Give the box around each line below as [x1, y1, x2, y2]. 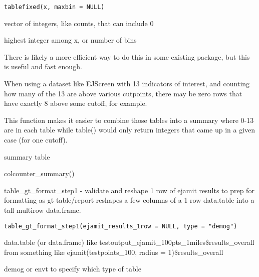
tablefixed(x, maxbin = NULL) [4, 4, 105, 11]
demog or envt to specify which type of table [4, 263, 141, 274]
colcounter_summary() [4, 168, 75, 179]
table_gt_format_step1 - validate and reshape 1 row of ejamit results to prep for [4, 185, 254, 195]
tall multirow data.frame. [4, 204, 81, 215]
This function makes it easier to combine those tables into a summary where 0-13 [4, 114, 254, 125]
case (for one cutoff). [4, 134, 68, 145]
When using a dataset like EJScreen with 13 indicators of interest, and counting [4, 78, 250, 89]
